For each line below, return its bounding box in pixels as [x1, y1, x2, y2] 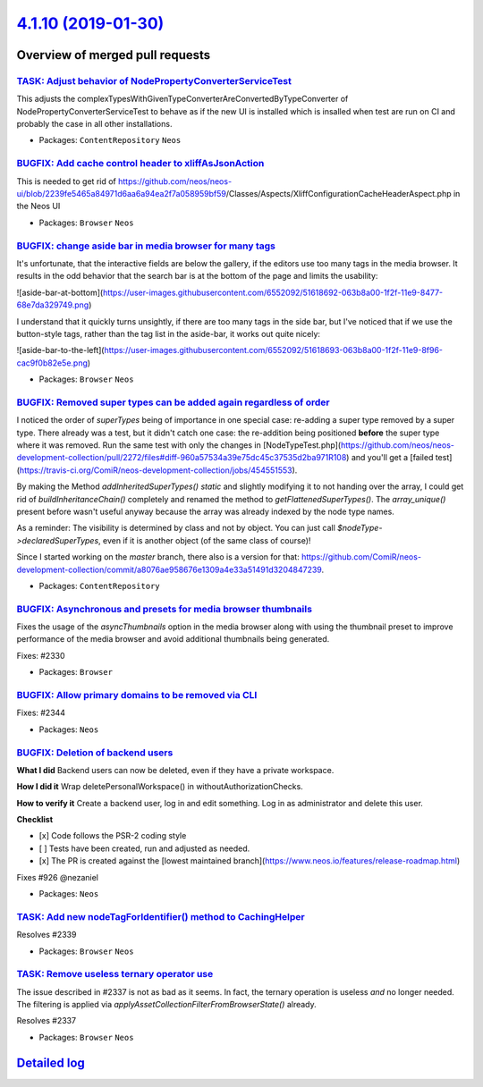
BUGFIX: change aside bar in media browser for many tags [16, 240, 276, 252]
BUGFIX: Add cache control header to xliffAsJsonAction [16, 157, 265, 170]
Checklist [16, 814, 54, 825]
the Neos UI [16, 201, 61, 212]
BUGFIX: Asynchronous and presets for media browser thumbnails [16, 602, 313, 615]
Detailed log [16, 1055, 85, 1070]
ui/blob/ [16, 189, 46, 199]
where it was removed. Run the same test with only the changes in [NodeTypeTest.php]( [16, 439, 342, 451]
